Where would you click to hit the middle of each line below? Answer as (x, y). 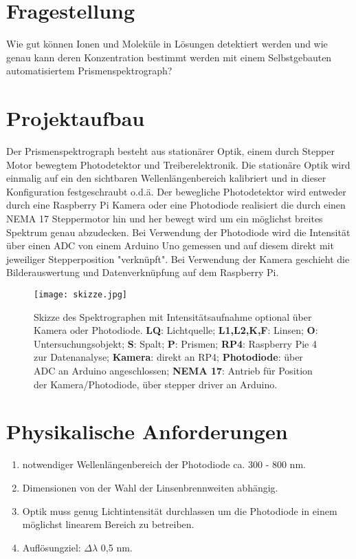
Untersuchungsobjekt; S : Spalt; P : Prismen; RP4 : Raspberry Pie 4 (175, 343)
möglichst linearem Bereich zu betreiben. (108, 524)
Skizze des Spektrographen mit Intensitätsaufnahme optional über (173, 316)
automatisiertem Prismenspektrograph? (89, 71)
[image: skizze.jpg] (81, 294)
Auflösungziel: (52, 547)
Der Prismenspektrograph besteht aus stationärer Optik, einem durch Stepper (170, 151)
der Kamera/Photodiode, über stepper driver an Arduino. (156, 384)
